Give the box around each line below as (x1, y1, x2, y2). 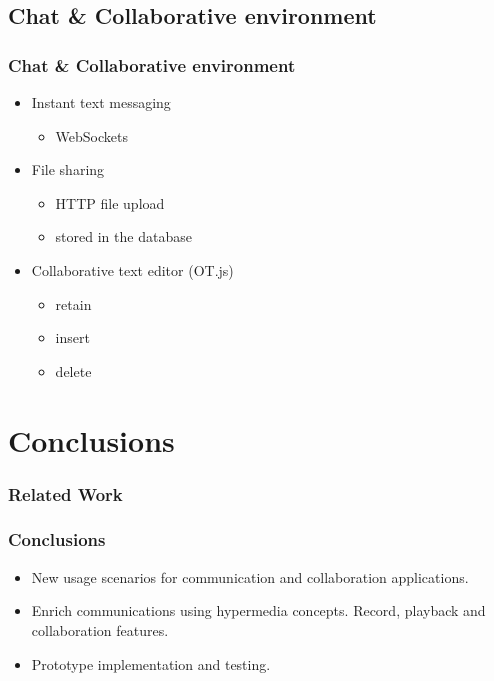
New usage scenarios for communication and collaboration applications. (31, 566, 469, 587)
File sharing (31, 159, 105, 180)
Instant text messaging (31, 92, 171, 112)
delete (55, 360, 92, 381)
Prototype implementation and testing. (31, 653, 271, 674)
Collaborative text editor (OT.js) (31, 259, 234, 280)
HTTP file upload (55, 192, 165, 213)
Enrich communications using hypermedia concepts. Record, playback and (31, 600, 486, 621)
